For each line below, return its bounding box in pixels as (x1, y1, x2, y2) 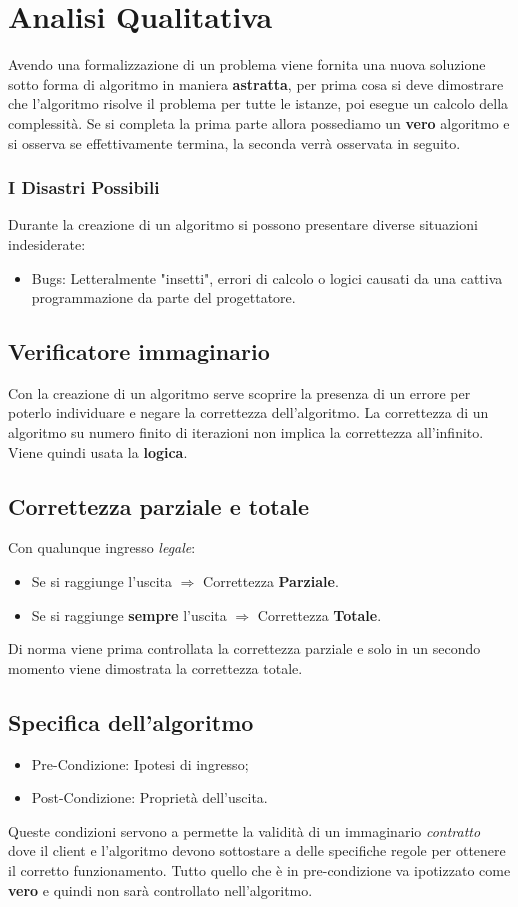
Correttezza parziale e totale (8, 490, 310, 521)
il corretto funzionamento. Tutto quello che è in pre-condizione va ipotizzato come (8, 860, 511, 881)
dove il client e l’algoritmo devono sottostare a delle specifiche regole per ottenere (8, 840, 506, 861)
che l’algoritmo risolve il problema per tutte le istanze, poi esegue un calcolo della (8, 93, 509, 114)
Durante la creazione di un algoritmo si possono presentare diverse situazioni (8, 214, 478, 235)
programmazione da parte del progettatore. (31, 287, 296, 308)
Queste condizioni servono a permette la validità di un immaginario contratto (8, 820, 481, 841)
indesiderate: (8, 233, 86, 254)
